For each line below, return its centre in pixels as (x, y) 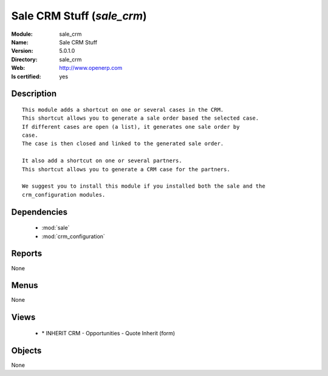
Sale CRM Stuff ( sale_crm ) (79, 16)
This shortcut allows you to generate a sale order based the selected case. (141, 118)
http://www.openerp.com (91, 68)
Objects (26, 350)
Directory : (24, 59)
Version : (22, 51)
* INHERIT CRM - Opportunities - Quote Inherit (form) (108, 333)
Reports (27, 254)
